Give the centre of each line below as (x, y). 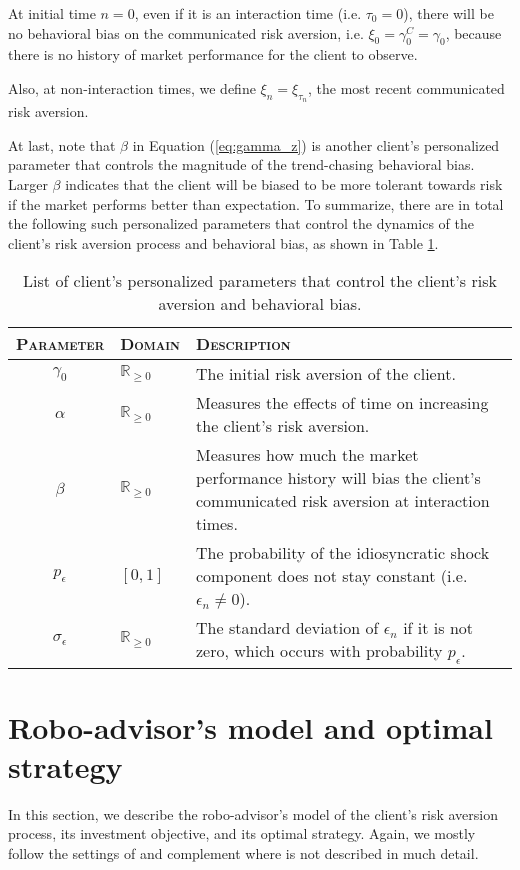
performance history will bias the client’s (338, 478)
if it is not (438, 628)
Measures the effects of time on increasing (342, 403)
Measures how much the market (307, 455)
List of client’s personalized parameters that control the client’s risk (260, 281)
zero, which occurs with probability (319, 651)
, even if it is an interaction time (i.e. (248, 13)
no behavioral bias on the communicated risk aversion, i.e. (186, 32)
